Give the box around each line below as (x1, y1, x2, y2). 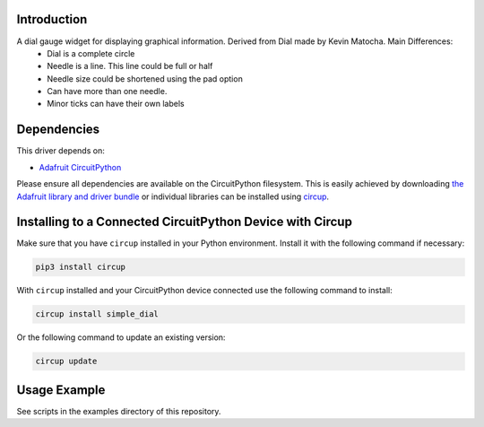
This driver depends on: (16, 145, 105, 156)
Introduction (16, 12, 88, 27)
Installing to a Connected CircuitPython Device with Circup (16, 214, 353, 230)
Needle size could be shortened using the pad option (47, 73, 244, 84)
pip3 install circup (35, 262, 125, 273)
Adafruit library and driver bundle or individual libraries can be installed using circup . (16, 191, 330, 202)
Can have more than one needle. (47, 86, 168, 97)
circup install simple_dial (35, 309, 159, 319)
